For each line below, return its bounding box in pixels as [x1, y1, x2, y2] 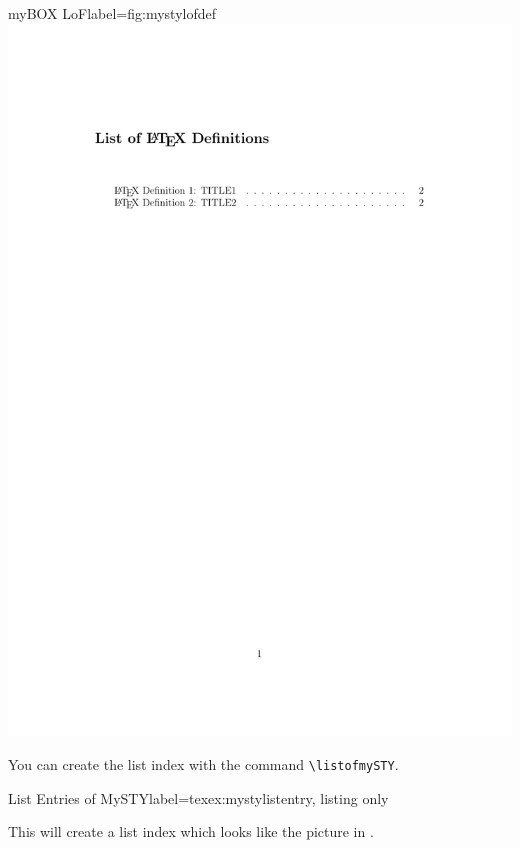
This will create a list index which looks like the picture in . [8, 821, 374, 842]
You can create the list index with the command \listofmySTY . [8, 754, 399, 775]
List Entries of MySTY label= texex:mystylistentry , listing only [8, 787, 389, 808]
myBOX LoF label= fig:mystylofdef [8, 3, 216, 23]
